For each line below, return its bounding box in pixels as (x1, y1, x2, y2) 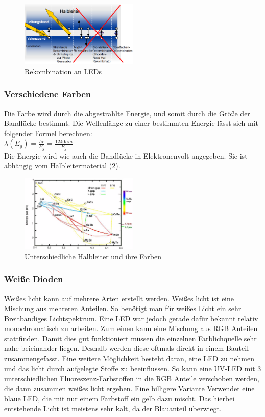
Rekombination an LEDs (25, 65, 102, 76)
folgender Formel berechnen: (4, 127, 92, 138)
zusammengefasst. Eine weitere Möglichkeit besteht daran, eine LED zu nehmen (4, 353, 254, 364)
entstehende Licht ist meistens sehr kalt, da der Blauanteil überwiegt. (4, 403, 222, 414)
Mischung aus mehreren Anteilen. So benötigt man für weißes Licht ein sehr (4, 303, 242, 314)
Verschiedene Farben (4, 87, 91, 100)
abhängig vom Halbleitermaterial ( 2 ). (4, 160, 121, 171)
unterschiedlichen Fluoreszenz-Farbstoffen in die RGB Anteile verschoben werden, (4, 373, 259, 384)
